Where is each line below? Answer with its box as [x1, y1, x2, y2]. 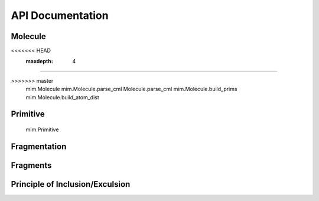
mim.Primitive [25, 126, 59, 133]
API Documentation [11, 9, 109, 22]
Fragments [11, 160, 52, 170]
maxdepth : [25, 58, 53, 65]
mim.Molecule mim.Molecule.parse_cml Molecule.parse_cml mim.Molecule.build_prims [25, 86, 237, 93]
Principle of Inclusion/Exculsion [11, 179, 131, 189]
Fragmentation [11, 141, 67, 151]
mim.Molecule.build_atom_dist [25, 93, 100, 100]
